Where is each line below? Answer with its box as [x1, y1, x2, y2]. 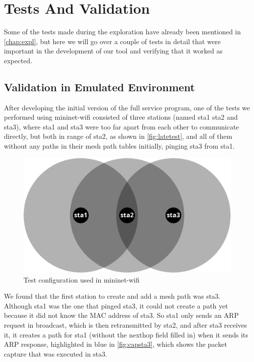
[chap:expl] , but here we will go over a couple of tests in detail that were [4, 36, 221, 46]
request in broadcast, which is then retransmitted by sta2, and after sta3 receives [4, 319, 247, 330]
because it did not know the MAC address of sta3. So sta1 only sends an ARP [4, 310, 239, 320]
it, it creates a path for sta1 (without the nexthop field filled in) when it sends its [4, 329, 249, 339]
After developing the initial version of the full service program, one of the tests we [4, 102, 250, 112]
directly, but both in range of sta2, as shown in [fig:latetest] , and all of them [4, 131, 232, 141]
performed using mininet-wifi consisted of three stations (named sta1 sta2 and [4, 112, 238, 122]
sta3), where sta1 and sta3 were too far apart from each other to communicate [4, 121, 239, 131]
